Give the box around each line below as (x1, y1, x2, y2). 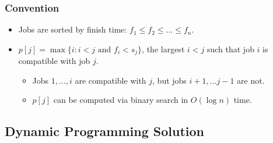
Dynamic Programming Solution (5, 122, 204, 140)
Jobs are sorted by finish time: (18, 23, 127, 35)
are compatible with (75, 74, 146, 86)
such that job (206, 42, 254, 55)
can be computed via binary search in (53, 94, 188, 106)
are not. (237, 74, 265, 86)
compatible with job (18, 55, 90, 67)
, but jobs (152, 74, 187, 86)
